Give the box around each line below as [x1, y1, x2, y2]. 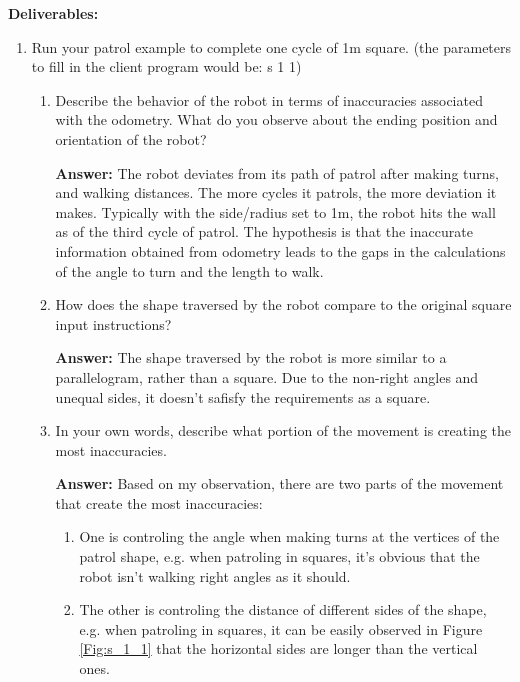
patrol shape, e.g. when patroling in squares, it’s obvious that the [79, 546, 480, 567]
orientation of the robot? [55, 128, 207, 149]
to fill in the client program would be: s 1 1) [31, 56, 302, 77]
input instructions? [55, 313, 172, 334]
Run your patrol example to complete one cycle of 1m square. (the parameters [31, 36, 512, 57]
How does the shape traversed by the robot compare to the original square [55, 294, 512, 315]
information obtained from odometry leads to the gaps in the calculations [55, 240, 506, 261]
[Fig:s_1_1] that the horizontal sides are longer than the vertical [79, 638, 478, 659]
